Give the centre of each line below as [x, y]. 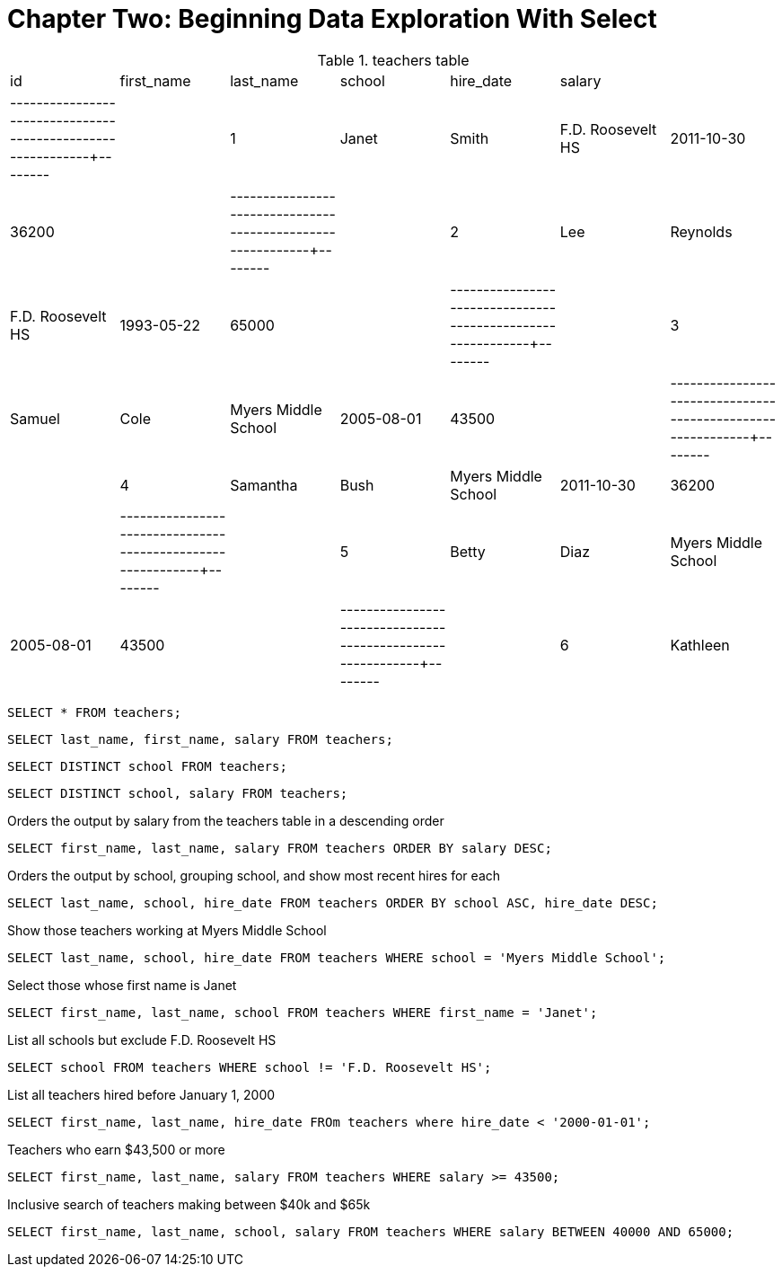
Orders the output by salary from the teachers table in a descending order [226, 820]
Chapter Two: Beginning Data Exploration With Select [332, 19]
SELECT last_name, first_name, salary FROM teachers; [200, 739]
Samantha [264, 485]
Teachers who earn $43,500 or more [116, 1149]
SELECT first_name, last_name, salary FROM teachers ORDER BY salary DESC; [280, 848]
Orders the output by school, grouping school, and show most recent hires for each [254, 875]
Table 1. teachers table [393, 60]
